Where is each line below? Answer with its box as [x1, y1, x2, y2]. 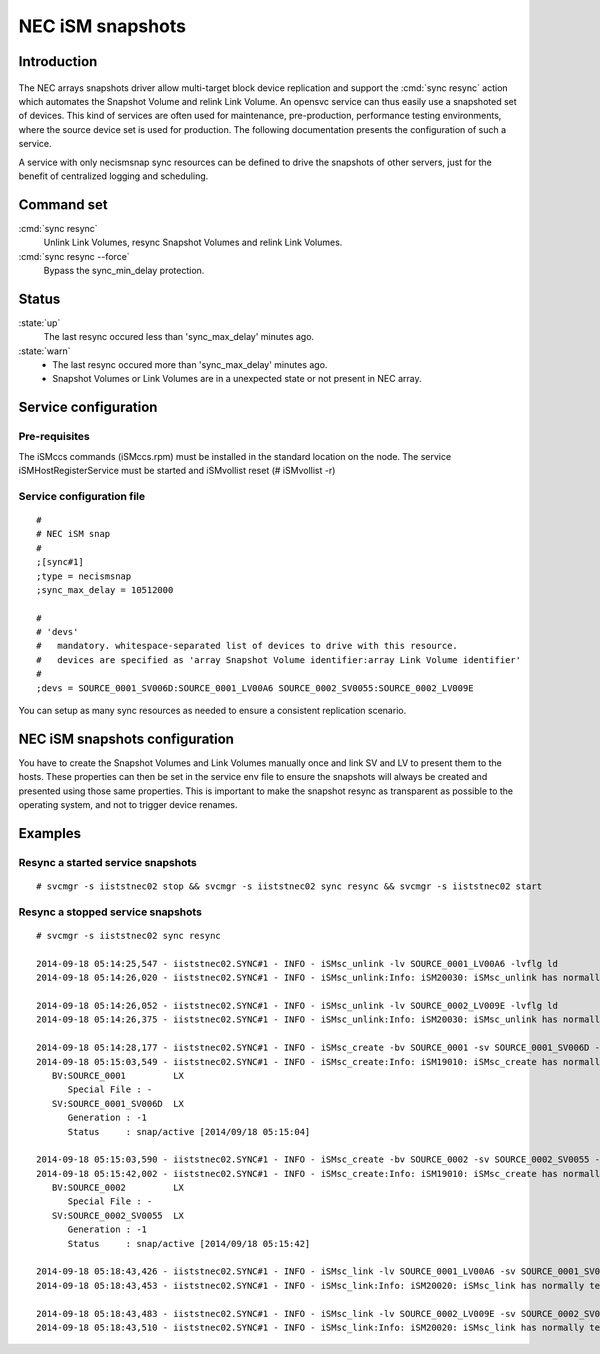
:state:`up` [18, 316, 61, 329]
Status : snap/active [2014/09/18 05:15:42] [67, 1238, 311, 1249]
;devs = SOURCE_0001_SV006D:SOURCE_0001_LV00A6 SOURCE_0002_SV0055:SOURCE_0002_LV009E [36, 682, 474, 694]
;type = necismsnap [36, 570, 132, 582]
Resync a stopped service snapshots [18, 905, 202, 919]
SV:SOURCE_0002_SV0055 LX [51, 1210, 185, 1221]
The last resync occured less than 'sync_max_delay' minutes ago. [43, 331, 315, 343]
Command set [18, 196, 109, 213]
